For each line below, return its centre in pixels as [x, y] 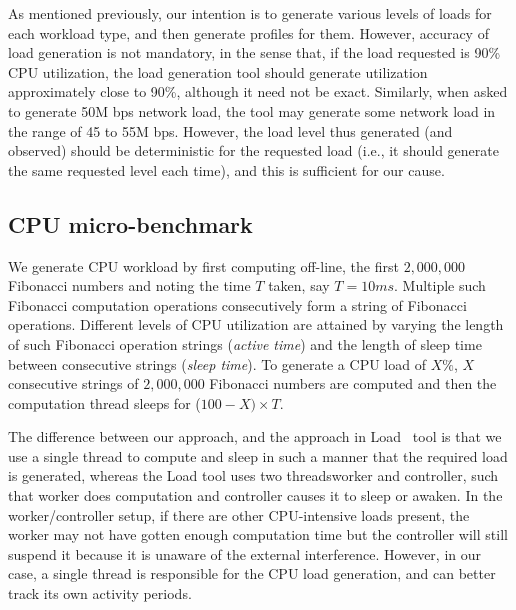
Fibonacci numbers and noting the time [129, 285]
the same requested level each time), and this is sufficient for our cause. [226, 169]
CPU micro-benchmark [130, 223]
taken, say [299, 285]
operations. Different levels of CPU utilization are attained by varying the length [256, 324]
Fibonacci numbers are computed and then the [353, 383]
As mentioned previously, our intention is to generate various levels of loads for [250, 13]
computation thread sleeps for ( [104, 402]
